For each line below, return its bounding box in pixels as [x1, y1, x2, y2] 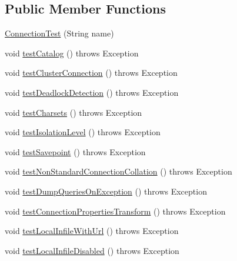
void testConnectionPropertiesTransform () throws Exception [5, 205, 226, 217]
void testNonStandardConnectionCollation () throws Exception [5, 165, 232, 178]
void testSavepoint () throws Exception [5, 145, 146, 158]
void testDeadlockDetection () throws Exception [5, 86, 179, 98]
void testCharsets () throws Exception [5, 106, 142, 118]
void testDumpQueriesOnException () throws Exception [5, 185, 207, 197]
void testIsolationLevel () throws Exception [5, 126, 161, 138]
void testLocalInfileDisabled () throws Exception [5, 244, 179, 256]
